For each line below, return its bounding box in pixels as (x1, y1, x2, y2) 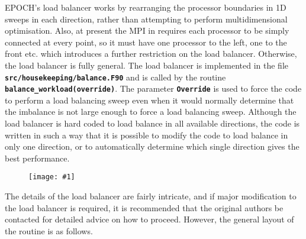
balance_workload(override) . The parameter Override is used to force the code (5, 82, 302, 95)
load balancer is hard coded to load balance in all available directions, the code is (5, 117, 300, 130)
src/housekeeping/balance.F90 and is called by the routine (5, 70, 226, 83)
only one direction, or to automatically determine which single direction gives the (5, 140, 299, 153)
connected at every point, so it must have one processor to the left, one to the (5, 35, 287, 48)
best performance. (5, 151, 70, 164)
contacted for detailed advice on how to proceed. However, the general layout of (5, 213, 294, 225)
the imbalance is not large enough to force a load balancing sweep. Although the (5, 105, 297, 118)
